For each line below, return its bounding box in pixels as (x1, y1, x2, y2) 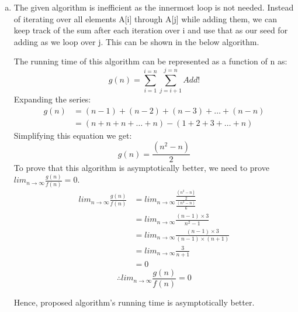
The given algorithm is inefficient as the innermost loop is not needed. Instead (13, 1, 294, 13)
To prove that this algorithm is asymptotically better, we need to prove (13, 162, 269, 174)
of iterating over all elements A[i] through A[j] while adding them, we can (13, 12, 277, 25)
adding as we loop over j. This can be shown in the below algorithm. (13, 35, 259, 47)
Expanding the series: (13, 93, 91, 105)
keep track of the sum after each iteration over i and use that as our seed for (13, 24, 288, 36)
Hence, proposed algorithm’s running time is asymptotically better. (13, 296, 255, 308)
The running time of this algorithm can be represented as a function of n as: (13, 55, 287, 67)
